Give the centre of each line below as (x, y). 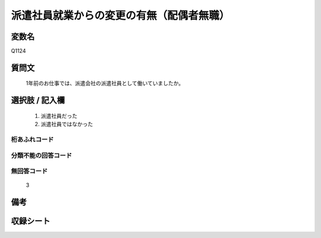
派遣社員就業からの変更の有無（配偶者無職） (120, 15)
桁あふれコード (32, 140)
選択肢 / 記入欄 (38, 100)
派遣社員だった (59, 115)
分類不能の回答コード (42, 155)
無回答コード (29, 171)
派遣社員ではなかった (67, 124)
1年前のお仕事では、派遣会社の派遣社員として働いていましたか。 (105, 83)
